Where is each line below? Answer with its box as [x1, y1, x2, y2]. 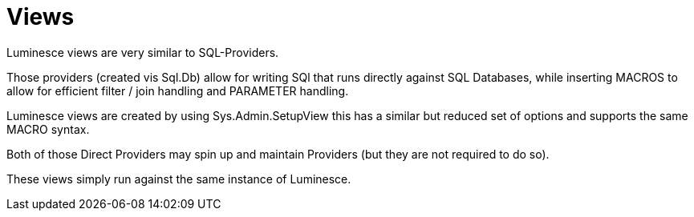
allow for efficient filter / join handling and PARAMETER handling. [6, 83, 349, 98]
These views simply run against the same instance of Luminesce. [6, 171, 351, 186]
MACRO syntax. [6, 122, 90, 136]
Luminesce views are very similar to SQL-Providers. [6, 45, 279, 59]
